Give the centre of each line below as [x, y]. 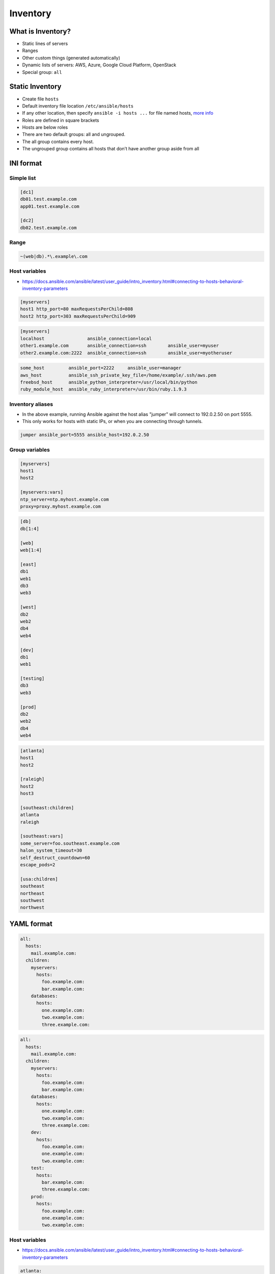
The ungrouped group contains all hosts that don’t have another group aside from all [111, 149]
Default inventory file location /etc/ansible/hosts [78, 106]
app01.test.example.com [50, 206]
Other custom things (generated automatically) [71, 58]
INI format [26, 163]
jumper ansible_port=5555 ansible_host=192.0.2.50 [85, 435]
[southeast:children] [47, 807]
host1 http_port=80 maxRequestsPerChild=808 [77, 309]
